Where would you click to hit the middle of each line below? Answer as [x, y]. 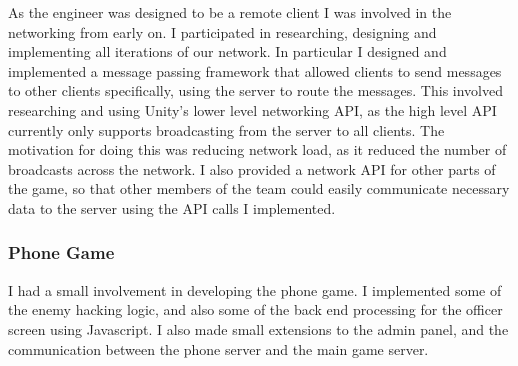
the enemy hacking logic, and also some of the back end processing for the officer [255, 309]
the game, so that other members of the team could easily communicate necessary [259, 188]
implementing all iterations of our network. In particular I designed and [227, 51]
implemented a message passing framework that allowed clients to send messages [255, 70]
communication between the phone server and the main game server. [218, 348]
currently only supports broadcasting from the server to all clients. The [226, 129]
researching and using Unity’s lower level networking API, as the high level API [252, 109]
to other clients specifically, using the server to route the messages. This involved [255, 90]
